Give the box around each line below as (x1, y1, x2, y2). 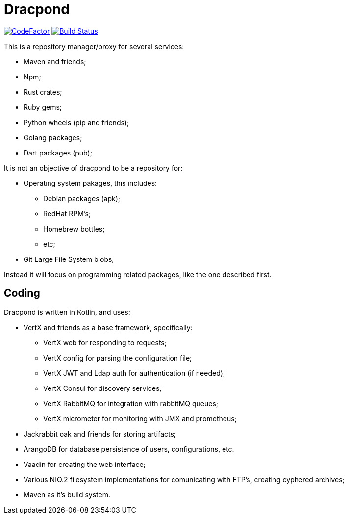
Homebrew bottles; (43, 224, 105, 233)
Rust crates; (24, 87, 62, 96)
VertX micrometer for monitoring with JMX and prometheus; (43, 414, 237, 423)
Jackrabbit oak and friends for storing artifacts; (24, 429, 176, 438)
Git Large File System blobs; (24, 255, 114, 263)
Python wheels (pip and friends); (24, 118, 129, 127)
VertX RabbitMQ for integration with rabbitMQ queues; (43, 399, 219, 408)
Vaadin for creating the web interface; (24, 460, 146, 468)
